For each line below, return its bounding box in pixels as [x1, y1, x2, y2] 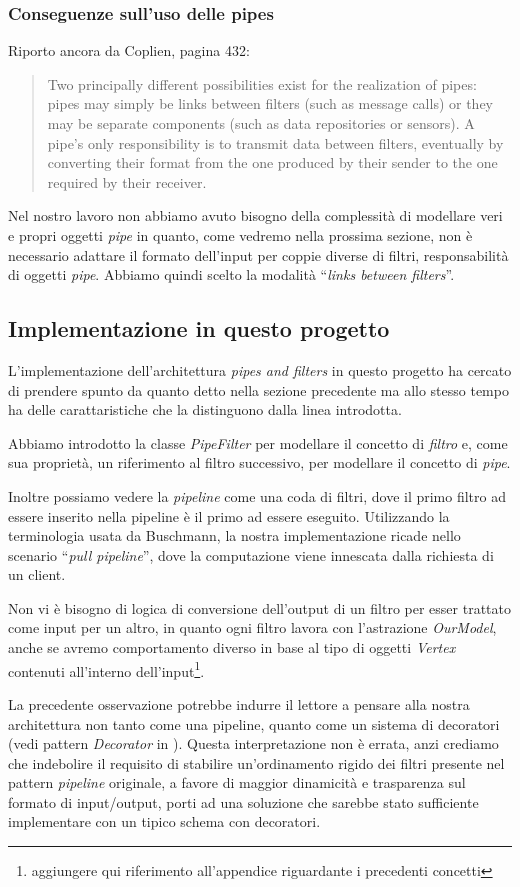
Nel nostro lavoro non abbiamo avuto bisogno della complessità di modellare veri [8, 205, 503, 226]
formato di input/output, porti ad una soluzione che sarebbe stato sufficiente [8, 791, 479, 812]
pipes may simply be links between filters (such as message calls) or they [47, 93, 493, 114]
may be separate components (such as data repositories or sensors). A [47, 113, 475, 133]
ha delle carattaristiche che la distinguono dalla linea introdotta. [8, 399, 402, 420]
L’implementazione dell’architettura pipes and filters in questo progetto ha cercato [8, 359, 512, 380]
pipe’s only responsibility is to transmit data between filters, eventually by [47, 132, 504, 153]
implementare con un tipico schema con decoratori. [8, 811, 321, 832]
